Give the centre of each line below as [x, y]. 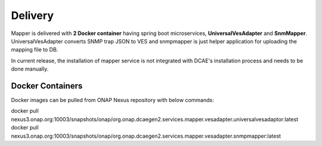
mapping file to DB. [35, 50]
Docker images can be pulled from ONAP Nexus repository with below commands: [112, 100]
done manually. [30, 69]
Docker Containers [47, 86]
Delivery [32, 15]
